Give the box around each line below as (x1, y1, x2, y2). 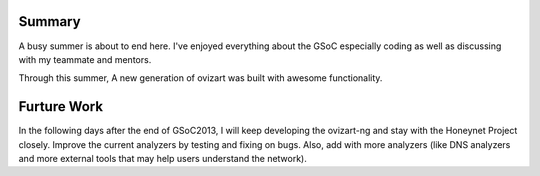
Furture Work (18, 98, 104, 115)
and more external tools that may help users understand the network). (18, 152, 307, 164)
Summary (18, 13, 81, 30)
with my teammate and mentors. (18, 53, 152, 65)
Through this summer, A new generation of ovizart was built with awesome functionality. (18, 72, 383, 84)
